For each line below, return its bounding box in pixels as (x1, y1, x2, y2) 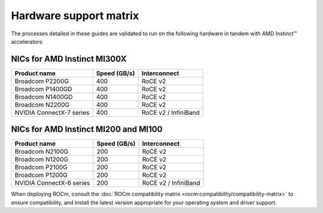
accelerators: (11, 38, 44, 45)
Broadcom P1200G (14, 171, 68, 179)
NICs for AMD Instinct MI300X (11, 54, 127, 64)
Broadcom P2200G (14, 77, 69, 85)
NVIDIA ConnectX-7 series (14, 108, 90, 117)
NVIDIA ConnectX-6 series (14, 179, 90, 187)
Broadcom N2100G (14, 147, 69, 156)
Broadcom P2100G (14, 163, 68, 172)
